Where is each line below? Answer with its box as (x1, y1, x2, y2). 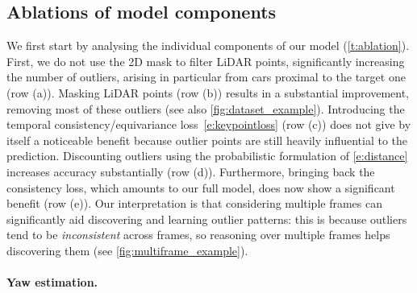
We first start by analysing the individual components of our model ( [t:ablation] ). (6, 37, 410, 54)
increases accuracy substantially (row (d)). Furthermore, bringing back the (6, 163, 375, 180)
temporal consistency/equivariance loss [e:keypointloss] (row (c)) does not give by (6, 116, 411, 133)
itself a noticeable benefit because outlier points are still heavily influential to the (6, 131, 408, 148)
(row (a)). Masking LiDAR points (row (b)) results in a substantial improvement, (6, 84, 409, 101)
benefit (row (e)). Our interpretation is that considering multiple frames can (6, 195, 382, 212)
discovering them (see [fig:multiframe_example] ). (6, 241, 248, 258)
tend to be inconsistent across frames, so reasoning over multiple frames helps (6, 226, 390, 243)
